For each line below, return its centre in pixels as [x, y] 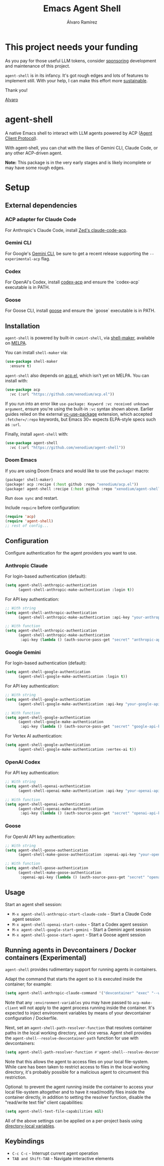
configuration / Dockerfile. [31, 1018]
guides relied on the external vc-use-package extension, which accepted [79, 414]
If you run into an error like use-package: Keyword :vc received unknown [77, 404]
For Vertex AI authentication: [34, 736]
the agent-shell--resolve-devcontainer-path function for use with [72, 1038]
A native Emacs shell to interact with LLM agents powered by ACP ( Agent [79, 133]
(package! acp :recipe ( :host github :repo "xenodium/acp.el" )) [72, 484]
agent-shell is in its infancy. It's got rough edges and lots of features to [77, 75]
